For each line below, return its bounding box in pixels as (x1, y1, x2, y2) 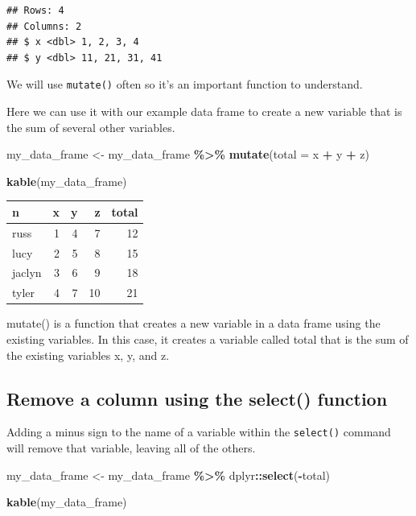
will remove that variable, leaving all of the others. (6, 440, 256, 456)
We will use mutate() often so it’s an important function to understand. (6, 76, 363, 93)
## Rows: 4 (6, 5, 64, 16)
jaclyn (12, 264, 42, 281)
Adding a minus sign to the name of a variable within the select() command (6, 423, 391, 440)
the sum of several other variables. (6, 118, 175, 135)
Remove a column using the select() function (6, 386, 388, 411)
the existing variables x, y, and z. (6, 346, 170, 363)
